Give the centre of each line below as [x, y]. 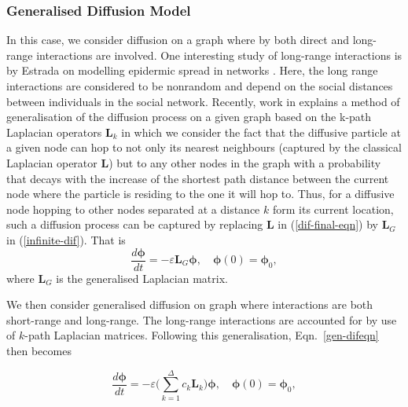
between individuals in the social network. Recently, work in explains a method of [203, 101]
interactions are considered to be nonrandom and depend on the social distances [200, 86]
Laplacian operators [54, 132]
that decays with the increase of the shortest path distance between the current [198, 178]
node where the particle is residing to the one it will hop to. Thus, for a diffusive [200, 194]
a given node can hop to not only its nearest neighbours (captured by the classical [204, 147]
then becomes [39, 350]
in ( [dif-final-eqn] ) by [328, 224]
